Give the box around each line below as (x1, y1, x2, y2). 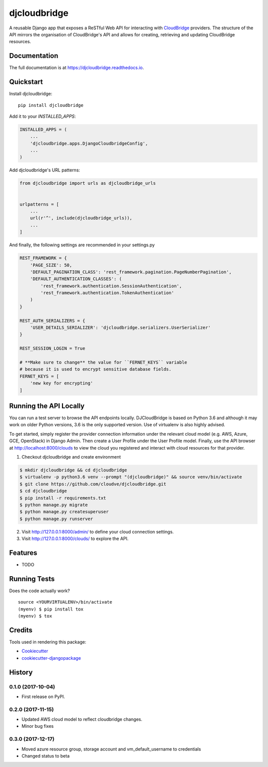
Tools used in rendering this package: (9, 639, 86, 645)
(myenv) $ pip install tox (18, 606, 84, 612)
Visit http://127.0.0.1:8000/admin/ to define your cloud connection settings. (21, 529, 174, 535)
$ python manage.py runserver (19, 516, 93, 522)
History (9, 668, 33, 677)
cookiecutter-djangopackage (21, 655, 81, 661)
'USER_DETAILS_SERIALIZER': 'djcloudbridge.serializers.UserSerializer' (30, 325, 211, 330)
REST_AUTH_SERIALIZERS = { (19, 318, 85, 323)
